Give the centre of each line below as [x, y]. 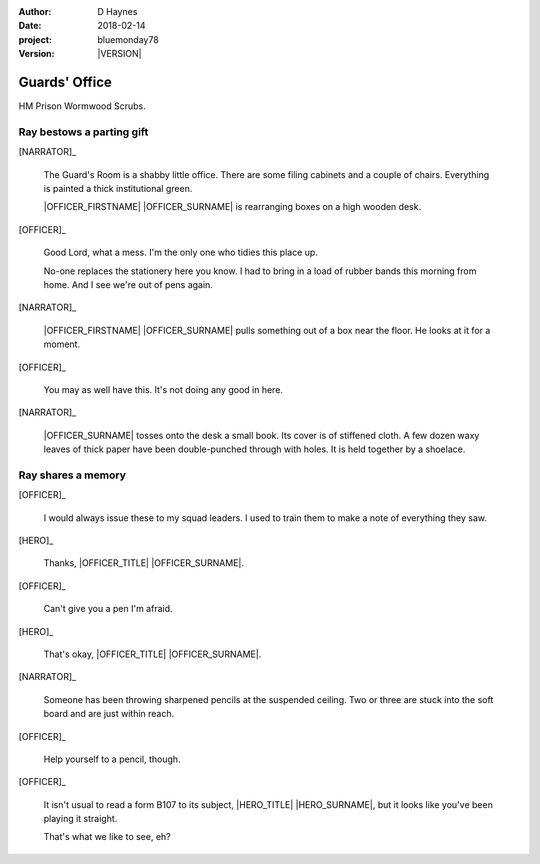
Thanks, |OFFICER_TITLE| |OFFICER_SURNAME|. [144, 563]
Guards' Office [65, 81]
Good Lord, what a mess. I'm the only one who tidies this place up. [181, 252]
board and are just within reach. [109, 714]
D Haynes [117, 11]
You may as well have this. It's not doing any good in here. [163, 389]
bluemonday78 [128, 39]
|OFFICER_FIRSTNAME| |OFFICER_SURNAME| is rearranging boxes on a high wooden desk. [232, 207]
